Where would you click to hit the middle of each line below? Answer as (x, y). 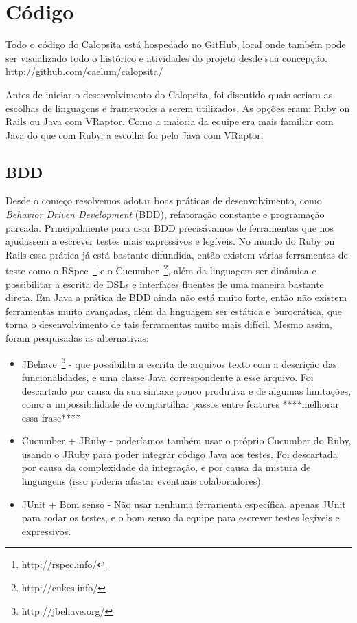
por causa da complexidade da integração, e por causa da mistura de (166, 467)
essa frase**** (51, 417)
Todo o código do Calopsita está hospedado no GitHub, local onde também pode (176, 44)
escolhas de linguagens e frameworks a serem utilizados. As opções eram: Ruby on (178, 108)
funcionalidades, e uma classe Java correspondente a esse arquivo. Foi (168, 376)
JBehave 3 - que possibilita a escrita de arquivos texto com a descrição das (179, 362)
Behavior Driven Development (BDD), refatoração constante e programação (165, 214)
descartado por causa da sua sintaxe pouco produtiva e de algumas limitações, (186, 390)
